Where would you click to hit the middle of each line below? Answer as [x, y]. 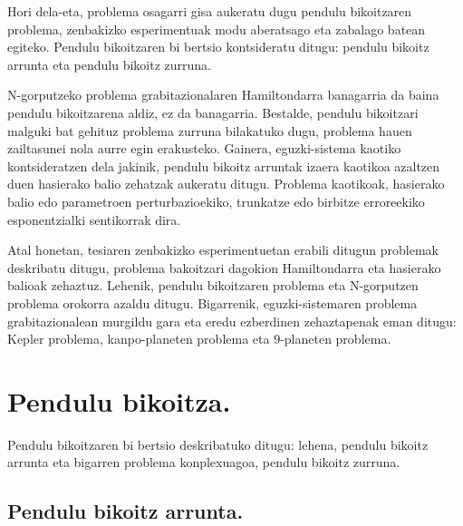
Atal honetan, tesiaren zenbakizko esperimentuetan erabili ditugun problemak [223, 250]
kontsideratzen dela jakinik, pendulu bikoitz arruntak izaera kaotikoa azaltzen [224, 166]
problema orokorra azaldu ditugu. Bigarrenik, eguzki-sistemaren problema [212, 302]
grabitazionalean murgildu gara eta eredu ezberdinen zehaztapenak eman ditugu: [232, 321]
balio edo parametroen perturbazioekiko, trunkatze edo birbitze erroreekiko [216, 201]
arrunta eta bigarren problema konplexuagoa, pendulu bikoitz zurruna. [204, 462]
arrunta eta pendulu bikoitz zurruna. [109, 64]
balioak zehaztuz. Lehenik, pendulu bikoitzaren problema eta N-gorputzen [213, 285]
